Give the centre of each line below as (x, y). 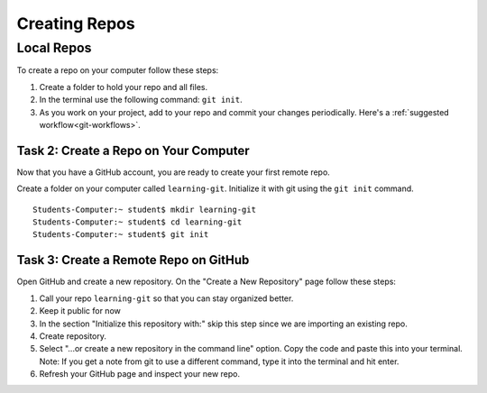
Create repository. (73, 336)
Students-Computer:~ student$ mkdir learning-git (145, 209)
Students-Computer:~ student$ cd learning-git (138, 222)
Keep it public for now (80, 311)
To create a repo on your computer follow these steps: (118, 70)
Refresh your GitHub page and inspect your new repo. (140, 374)
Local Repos (54, 48)
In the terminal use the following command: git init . (141, 100)
